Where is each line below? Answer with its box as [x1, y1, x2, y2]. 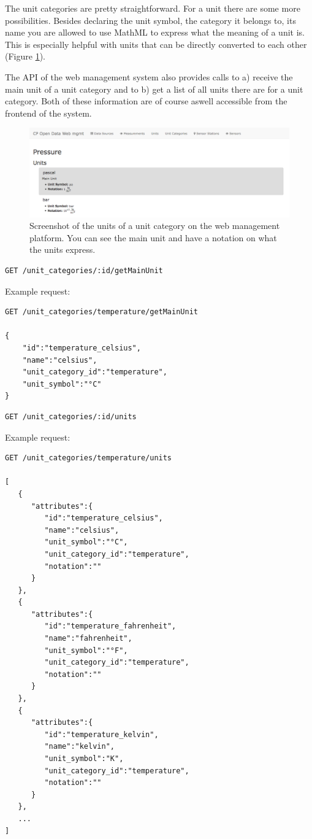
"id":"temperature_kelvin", [44, 730, 159, 739]
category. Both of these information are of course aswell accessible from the [5, 95, 287, 107]
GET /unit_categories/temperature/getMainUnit [5, 307, 198, 317]
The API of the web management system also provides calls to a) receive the [5, 70, 293, 83]
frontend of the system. [5, 106, 92, 119]
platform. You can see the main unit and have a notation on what [29, 231, 277, 244]
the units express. [29, 243, 96, 256]
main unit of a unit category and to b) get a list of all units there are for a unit [5, 82, 303, 95]
